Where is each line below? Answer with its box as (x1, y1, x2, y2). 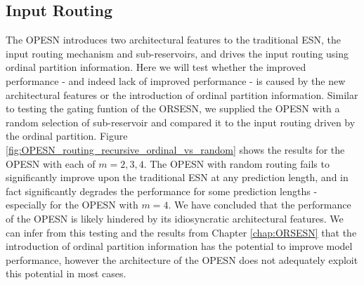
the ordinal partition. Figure (6, 128, 128, 143)
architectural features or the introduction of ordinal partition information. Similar (6, 87, 358, 102)
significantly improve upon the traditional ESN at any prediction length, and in (6, 170, 349, 185)
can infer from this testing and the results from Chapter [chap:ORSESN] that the (6, 225, 357, 239)
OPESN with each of (6, 156, 96, 171)
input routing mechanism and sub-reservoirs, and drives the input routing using (6, 46, 349, 60)
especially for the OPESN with (6, 197, 138, 212)
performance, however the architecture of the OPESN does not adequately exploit (6, 252, 358, 267)
